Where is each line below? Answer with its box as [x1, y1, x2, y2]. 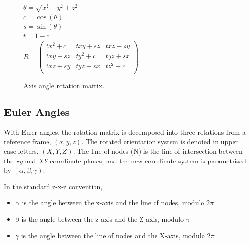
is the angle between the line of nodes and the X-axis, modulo [21, 230, 205, 240]
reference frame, [4, 136, 51, 146]
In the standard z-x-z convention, [4, 181, 103, 191]
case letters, [4, 146, 39, 156]
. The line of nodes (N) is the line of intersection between [73, 146, 243, 156]
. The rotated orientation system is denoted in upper [81, 136, 238, 146]
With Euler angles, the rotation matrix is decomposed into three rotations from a [4, 127, 246, 137]
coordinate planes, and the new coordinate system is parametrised [50, 155, 246, 165]
